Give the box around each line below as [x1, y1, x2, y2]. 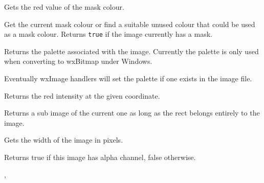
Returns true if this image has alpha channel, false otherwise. [4, 152, 196, 162]
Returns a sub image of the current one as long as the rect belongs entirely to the [4, 107, 260, 118]
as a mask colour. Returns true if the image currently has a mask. [4, 29, 212, 39]
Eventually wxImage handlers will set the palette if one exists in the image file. [4, 73, 252, 84]
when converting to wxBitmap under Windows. [4, 56, 152, 66]
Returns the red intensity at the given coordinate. [4, 90, 160, 101]
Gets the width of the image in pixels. [4, 134, 123, 145]
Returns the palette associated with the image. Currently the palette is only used [4, 45, 259, 56]
